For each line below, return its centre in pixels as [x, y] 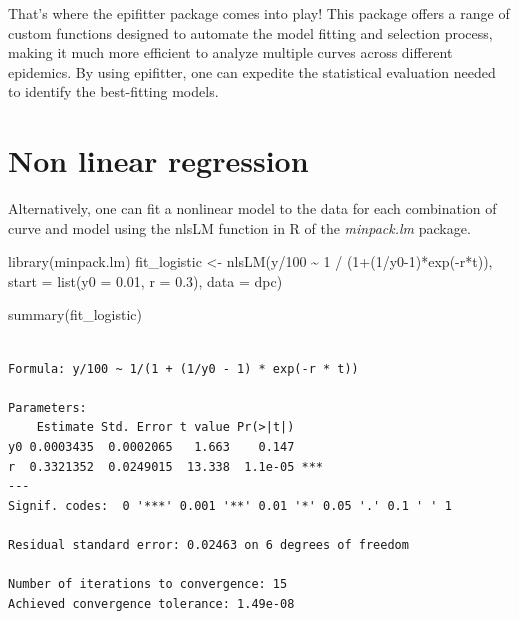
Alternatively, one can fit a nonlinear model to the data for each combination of [252, 208]
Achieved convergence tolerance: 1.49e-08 [151, 603]
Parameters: [47, 407]
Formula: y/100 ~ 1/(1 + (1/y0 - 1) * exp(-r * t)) [183, 368]
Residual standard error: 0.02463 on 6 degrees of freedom [208, 545]
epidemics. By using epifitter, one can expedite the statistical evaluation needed [252, 71]
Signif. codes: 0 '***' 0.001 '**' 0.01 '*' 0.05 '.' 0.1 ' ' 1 [230, 505]
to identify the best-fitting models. [113, 91]
